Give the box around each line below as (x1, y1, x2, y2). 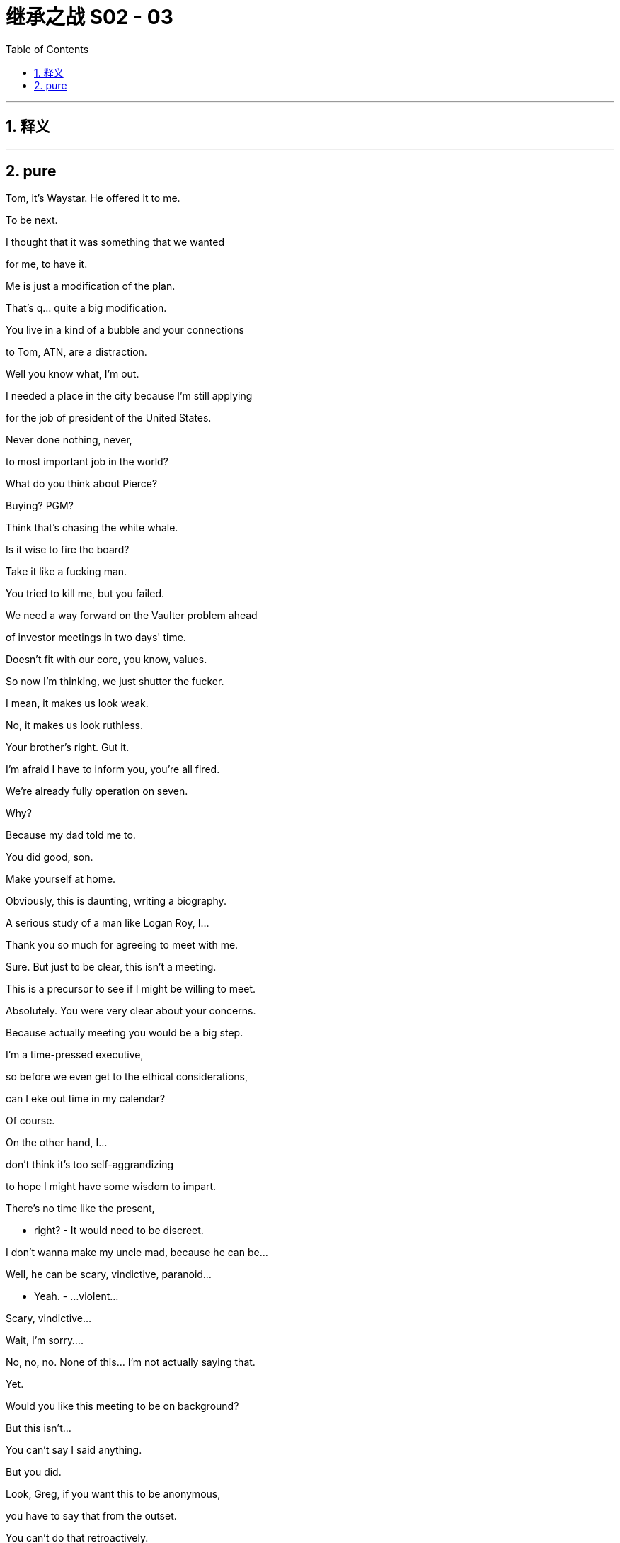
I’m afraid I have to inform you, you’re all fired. (6, 763, 220, 776)
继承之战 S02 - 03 (6, 5, 173, 29)
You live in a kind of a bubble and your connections (6, 324, 244, 337)
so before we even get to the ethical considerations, (6, 1070, 248, 1083)
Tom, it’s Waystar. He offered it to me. (6, 192, 180, 205)
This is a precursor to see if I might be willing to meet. (6, 983, 256, 995)
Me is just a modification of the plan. (6, 280, 176, 293)
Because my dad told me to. (6, 829, 136, 842)
